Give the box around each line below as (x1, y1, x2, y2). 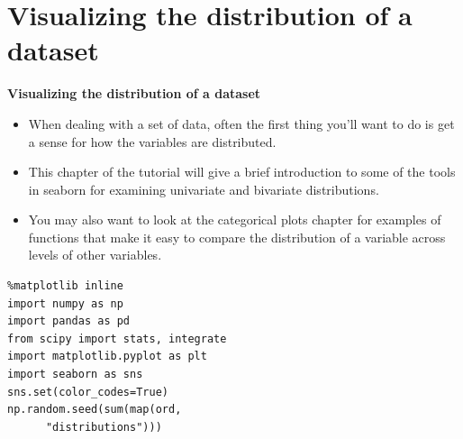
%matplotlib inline (7, 279, 123, 293)
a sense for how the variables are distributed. (28, 132, 277, 151)
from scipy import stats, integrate (7, 332, 227, 345)
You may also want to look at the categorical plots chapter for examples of (28, 210, 441, 229)
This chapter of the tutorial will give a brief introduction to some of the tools (28, 162, 456, 181)
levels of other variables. (28, 245, 162, 264)
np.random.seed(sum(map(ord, (7, 403, 182, 416)
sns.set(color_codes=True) (7, 385, 168, 398)
